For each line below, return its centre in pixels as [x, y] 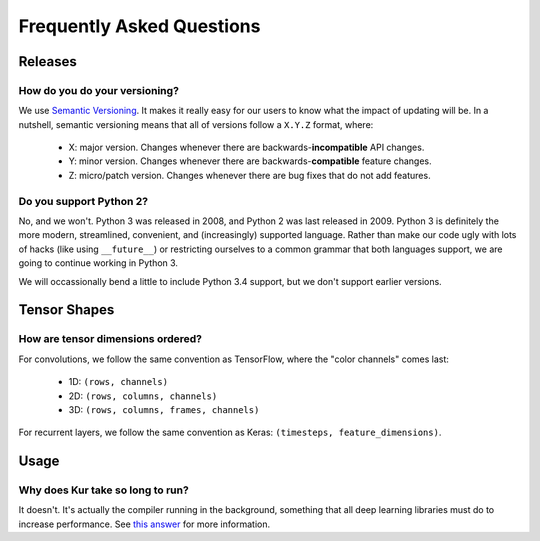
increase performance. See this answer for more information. [144, 524]
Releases [47, 61]
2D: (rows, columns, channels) [143, 396]
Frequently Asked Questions [139, 26]
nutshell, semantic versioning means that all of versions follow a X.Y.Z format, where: [196, 124]
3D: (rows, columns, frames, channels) [164, 409]
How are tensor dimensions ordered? [110, 339]
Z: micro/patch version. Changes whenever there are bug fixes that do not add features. [249, 175]
